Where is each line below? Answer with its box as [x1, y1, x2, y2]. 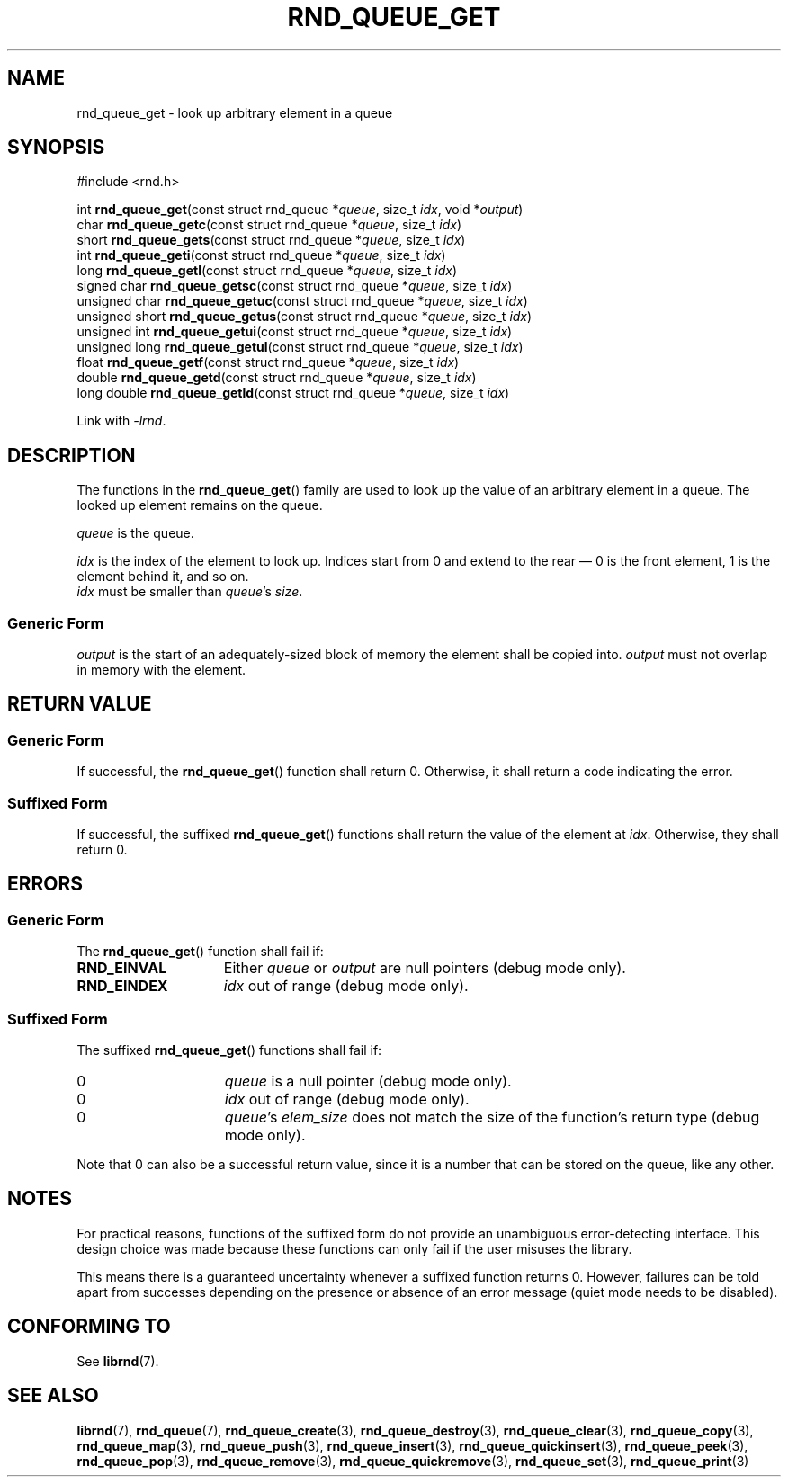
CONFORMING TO [7, 1315, 171, 1338]
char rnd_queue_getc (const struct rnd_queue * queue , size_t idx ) [76, 217, 462, 233]
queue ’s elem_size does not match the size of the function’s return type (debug [224, 1107, 760, 1126]
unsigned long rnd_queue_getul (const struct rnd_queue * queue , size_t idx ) [76, 339, 524, 355]
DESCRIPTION [7, 443, 136, 467]
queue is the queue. [76, 525, 194, 541]
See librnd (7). [76, 1353, 159, 1369]
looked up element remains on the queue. [76, 497, 323, 514]
